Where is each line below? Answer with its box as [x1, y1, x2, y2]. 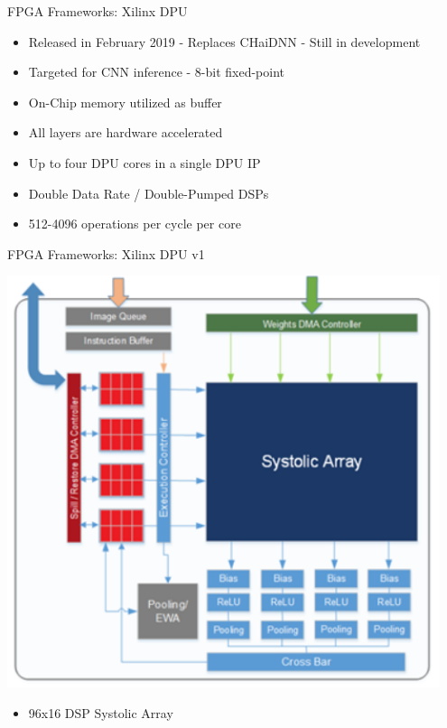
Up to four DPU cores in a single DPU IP [28, 153, 261, 172]
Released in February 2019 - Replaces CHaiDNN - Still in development [28, 32, 421, 51]
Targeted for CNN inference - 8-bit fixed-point [28, 62, 285, 81]
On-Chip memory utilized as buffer [28, 92, 222, 111]
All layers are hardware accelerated [28, 123, 223, 142]
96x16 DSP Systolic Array [28, 703, 173, 722]
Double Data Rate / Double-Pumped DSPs [28, 183, 269, 202]
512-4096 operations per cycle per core [28, 214, 241, 233]
